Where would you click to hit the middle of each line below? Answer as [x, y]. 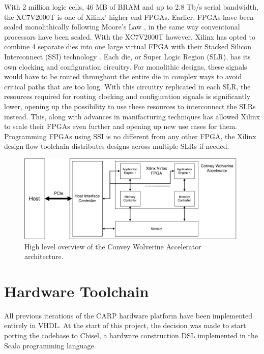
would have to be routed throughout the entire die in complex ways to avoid [123, 76]
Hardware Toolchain [77, 291]
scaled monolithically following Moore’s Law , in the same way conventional [122, 27]
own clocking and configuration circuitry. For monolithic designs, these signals [126, 66]
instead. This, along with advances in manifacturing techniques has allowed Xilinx [132, 116]
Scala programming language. [50, 345]
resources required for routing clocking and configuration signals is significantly [127, 96]
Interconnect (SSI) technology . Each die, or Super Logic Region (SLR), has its [127, 56]
